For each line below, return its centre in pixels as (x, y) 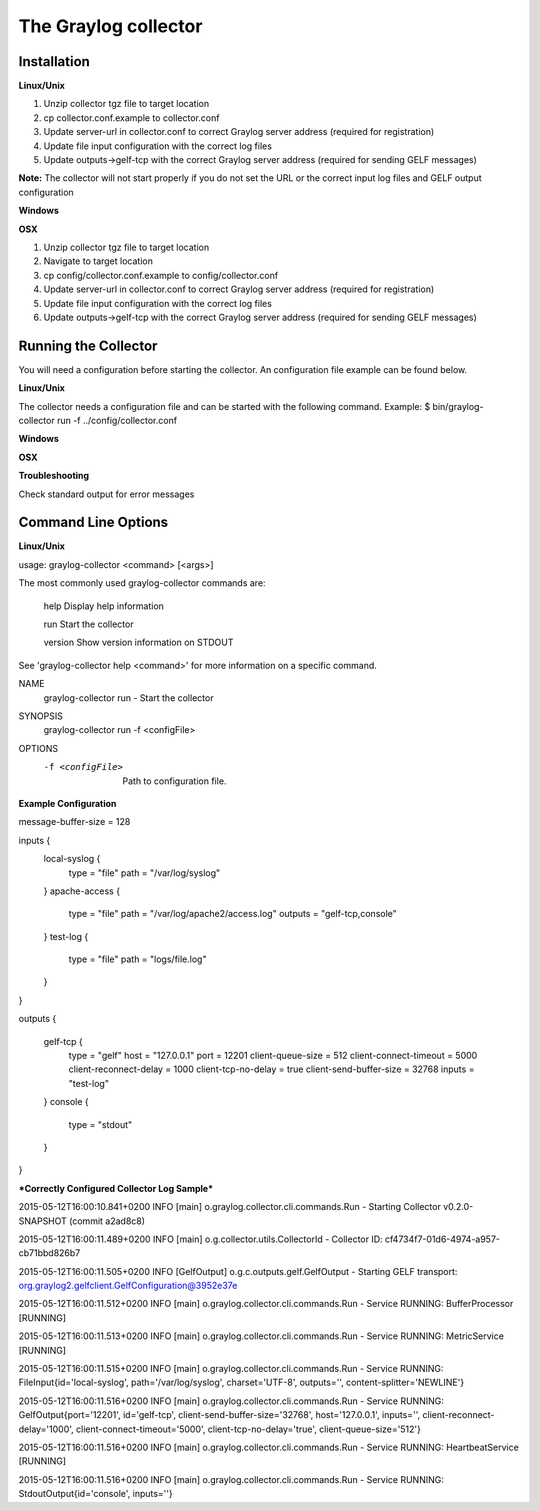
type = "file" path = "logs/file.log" (137, 959)
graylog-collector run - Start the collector (128, 697)
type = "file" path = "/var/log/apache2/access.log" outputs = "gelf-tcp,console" (232, 914)
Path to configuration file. (174, 781)
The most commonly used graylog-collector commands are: (142, 583)
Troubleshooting (54, 476)
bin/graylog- (458, 406)
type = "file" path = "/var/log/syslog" (144, 872)
